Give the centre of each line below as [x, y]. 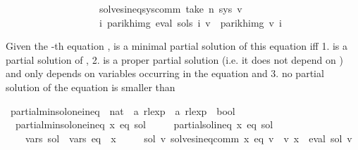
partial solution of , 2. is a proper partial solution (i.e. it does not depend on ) [174, 59]
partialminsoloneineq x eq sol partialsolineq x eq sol [144, 124]
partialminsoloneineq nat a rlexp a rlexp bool [123, 110]
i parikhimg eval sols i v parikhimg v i [190, 22]
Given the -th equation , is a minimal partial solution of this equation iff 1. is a [177, 46]
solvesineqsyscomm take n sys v [171, 8]
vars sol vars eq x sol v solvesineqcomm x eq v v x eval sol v [189, 138]
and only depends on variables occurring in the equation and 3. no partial [165, 73]
